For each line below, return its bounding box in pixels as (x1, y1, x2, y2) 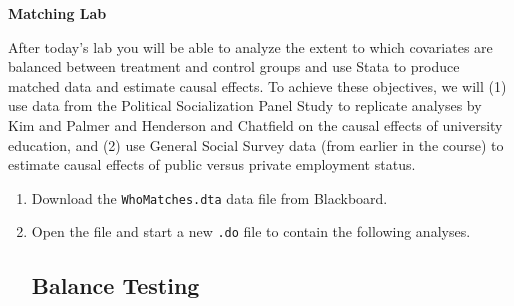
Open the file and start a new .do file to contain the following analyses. (31, 221, 471, 242)
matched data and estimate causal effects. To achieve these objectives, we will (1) (8, 75, 507, 96)
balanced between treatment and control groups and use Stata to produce (8, 56, 460, 77)
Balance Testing (31, 270, 200, 301)
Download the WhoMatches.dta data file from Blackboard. (31, 187, 388, 208)
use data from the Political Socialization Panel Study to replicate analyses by (8, 95, 482, 116)
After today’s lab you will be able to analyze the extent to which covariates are (8, 36, 493, 57)
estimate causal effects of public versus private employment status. (8, 154, 416, 175)
